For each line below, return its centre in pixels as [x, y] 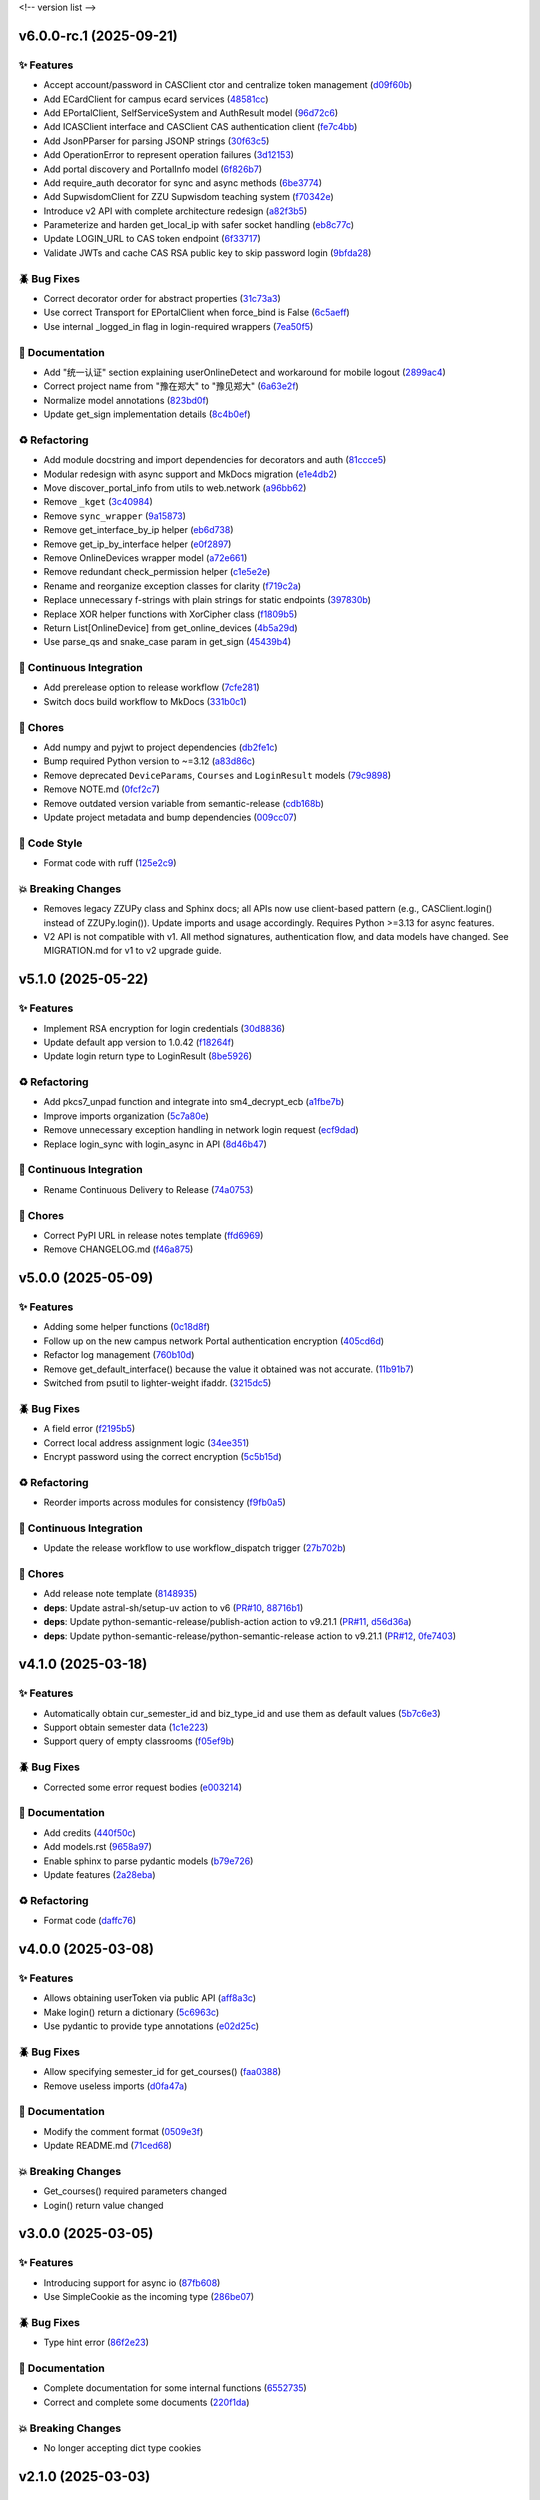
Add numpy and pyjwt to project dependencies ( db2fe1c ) [161, 747]
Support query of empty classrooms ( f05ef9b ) [139, 1741]
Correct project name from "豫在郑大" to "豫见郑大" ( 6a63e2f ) [171, 386]
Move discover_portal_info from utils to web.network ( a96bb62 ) [175, 488]
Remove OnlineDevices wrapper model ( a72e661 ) [145, 557]
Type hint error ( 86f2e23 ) [96, 2342]
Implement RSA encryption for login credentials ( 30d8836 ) [164, 1028]
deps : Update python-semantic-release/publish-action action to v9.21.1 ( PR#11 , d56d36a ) [227, 1622]
